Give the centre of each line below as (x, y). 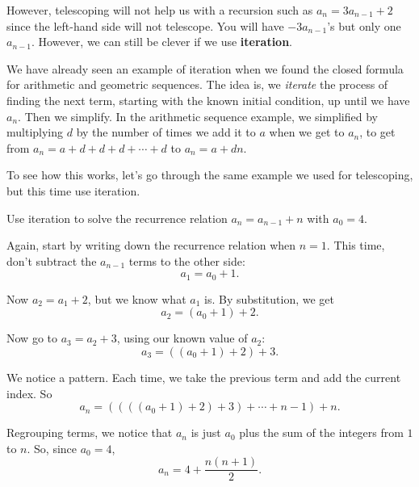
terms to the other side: (187, 260)
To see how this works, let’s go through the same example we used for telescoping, (210, 175)
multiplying (35, 132)
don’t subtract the (52, 260)
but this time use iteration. (73, 190)
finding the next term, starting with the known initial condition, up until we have (208, 100)
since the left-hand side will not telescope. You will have (145, 25)
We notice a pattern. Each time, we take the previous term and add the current (204, 377)
